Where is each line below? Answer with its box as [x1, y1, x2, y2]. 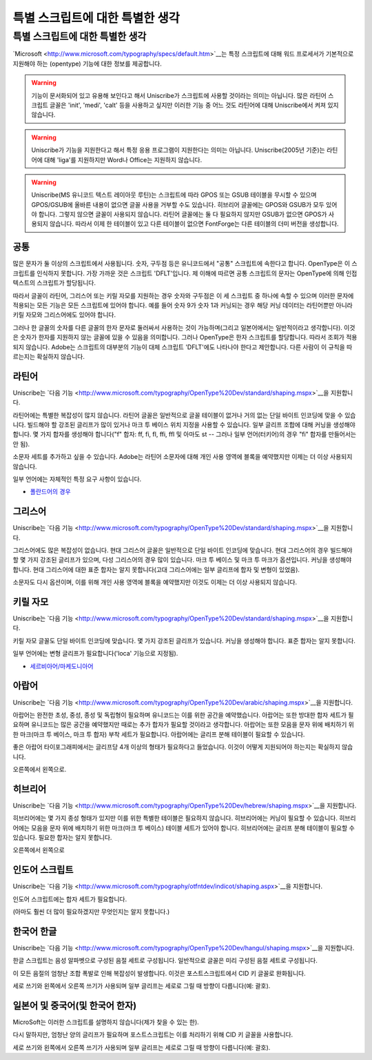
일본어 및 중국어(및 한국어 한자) [12, 999, 137, 1011]
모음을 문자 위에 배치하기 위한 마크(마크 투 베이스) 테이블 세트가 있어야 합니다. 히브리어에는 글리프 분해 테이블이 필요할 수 [31, 823, 355, 832]
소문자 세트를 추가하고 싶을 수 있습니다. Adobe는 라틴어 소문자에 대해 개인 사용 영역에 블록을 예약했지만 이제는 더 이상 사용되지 [12, 453, 353, 461]
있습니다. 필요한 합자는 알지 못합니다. [12, 833, 112, 841]
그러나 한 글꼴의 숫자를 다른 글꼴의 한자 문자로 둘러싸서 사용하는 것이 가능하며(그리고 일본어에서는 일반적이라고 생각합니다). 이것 [12, 323, 355, 331]
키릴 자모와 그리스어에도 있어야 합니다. [12, 311, 116, 319]
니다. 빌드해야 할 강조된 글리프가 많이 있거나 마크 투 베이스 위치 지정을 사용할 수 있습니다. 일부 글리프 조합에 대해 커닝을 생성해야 [12, 420, 356, 429]
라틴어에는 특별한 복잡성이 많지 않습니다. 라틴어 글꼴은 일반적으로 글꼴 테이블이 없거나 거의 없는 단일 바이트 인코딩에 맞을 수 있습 [12, 411, 356, 419]
